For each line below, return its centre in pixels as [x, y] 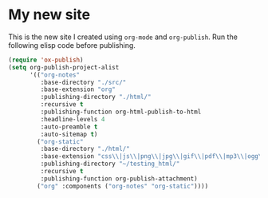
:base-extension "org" [78, 89]
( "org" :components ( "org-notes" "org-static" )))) [123, 186]
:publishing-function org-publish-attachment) [119, 178]
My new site [49, 15]
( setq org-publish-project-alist [64, 67]
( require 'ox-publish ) [46, 60]
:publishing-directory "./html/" [96, 97]
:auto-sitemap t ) [69, 134]
